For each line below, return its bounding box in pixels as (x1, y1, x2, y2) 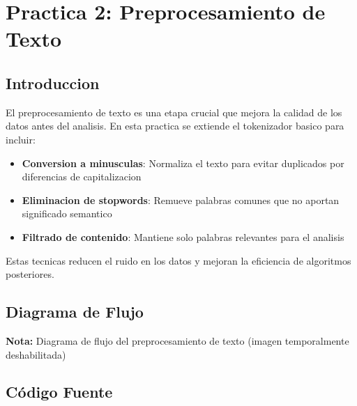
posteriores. (6, 267, 54, 281)
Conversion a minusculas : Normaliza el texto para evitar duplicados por (22, 155, 344, 170)
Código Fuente (6, 381, 113, 403)
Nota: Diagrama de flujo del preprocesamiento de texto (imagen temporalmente (6, 333, 349, 348)
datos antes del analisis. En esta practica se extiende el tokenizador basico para (6, 118, 344, 133)
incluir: (6, 132, 36, 146)
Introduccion (6, 72, 100, 93)
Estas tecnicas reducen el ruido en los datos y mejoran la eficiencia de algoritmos (6, 253, 351, 267)
